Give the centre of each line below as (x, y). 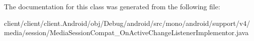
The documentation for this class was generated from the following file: (112, 6)
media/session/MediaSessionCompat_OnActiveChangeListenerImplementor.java (126, 32)
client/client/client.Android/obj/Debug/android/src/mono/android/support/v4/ (127, 23)
